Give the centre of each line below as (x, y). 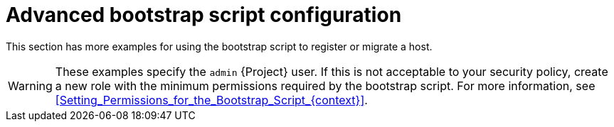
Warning (30, 85)
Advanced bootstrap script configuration (204, 15)
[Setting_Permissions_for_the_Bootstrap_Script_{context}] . (211, 100)
